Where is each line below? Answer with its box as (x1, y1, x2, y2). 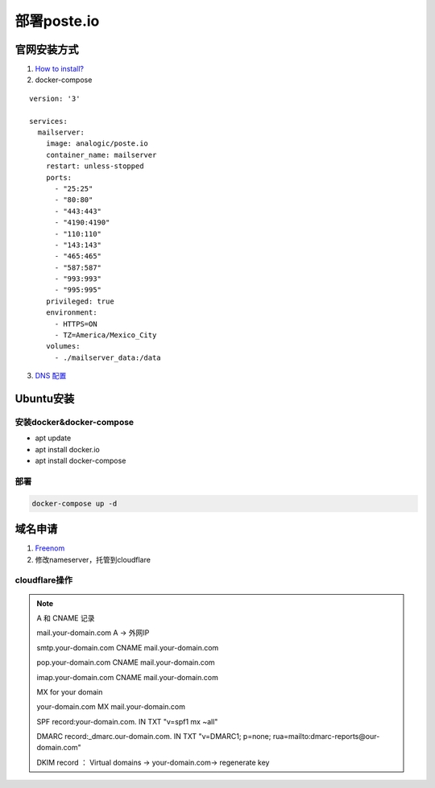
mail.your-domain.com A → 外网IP (36, 628, 150, 637)
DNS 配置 (35, 371, 67, 381)
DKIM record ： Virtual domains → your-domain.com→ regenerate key (36, 757, 270, 767)
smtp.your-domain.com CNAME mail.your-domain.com (36, 642, 219, 652)
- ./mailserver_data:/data (54, 353, 161, 362)
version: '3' (29, 93, 81, 103)
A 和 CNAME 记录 (36, 613, 95, 623)
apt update (35, 433, 72, 443)
